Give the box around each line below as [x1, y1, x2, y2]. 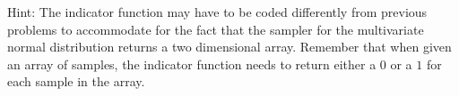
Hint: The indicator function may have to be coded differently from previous [7, 3, 428, 20]
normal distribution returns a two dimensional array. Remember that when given [7, 37, 452, 56]
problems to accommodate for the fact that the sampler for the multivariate [7, 20, 424, 38]
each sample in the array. [7, 72, 145, 91]
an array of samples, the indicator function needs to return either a [7, 54, 377, 73]
